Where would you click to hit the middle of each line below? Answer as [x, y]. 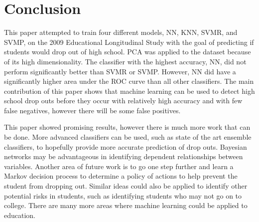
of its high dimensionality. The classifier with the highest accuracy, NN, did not [125, 61]
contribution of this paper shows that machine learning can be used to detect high [129, 91]
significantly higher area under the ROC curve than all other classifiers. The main [129, 81]
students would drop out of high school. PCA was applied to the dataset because [128, 52]
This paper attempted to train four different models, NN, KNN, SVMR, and [121, 32]
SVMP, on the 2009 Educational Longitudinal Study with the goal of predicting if [129, 42]
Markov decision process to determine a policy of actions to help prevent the [121, 176]
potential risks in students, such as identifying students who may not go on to [123, 195]
